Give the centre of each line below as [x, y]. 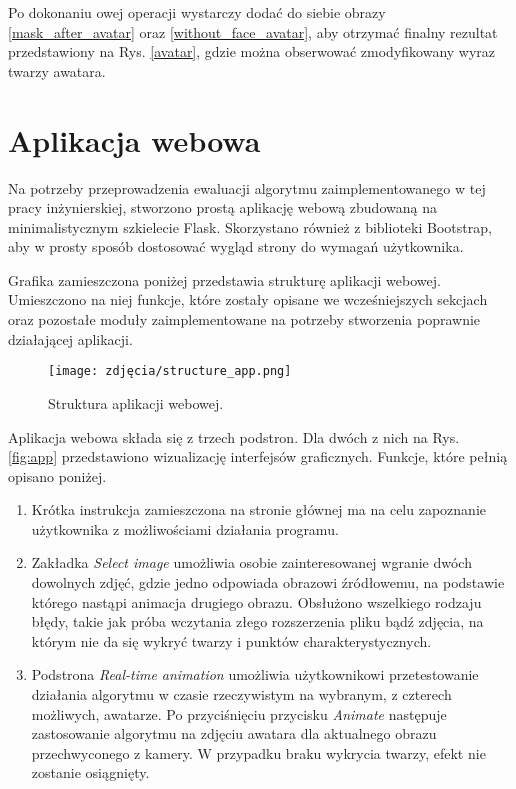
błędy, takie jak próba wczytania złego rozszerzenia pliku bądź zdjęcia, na [257, 621]
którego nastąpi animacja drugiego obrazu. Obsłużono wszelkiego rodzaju [256, 601]
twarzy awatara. [57, 70]
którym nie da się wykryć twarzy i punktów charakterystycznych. [231, 640]
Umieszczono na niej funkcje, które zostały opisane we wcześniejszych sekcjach [248, 299]
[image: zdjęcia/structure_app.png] [170, 371]
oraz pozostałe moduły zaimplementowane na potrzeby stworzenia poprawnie [244, 319]
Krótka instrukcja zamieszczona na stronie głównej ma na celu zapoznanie [258, 509]
